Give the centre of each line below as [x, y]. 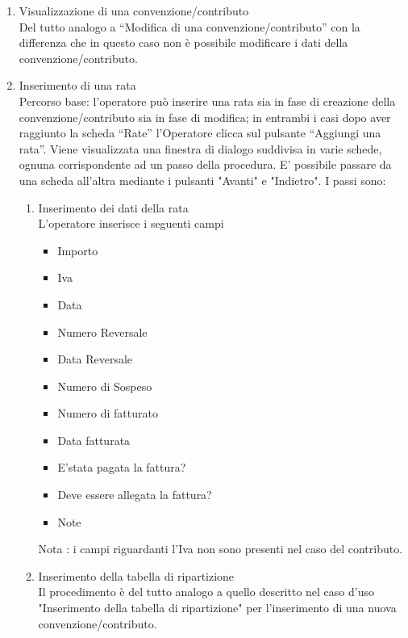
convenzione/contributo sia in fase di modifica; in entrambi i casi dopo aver [205, 117]
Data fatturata [94, 440]
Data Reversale [95, 359]
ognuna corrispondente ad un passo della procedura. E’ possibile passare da [205, 164]
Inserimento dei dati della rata [113, 207]
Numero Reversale [102, 332]
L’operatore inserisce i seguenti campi [131, 223]
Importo [78, 250]
